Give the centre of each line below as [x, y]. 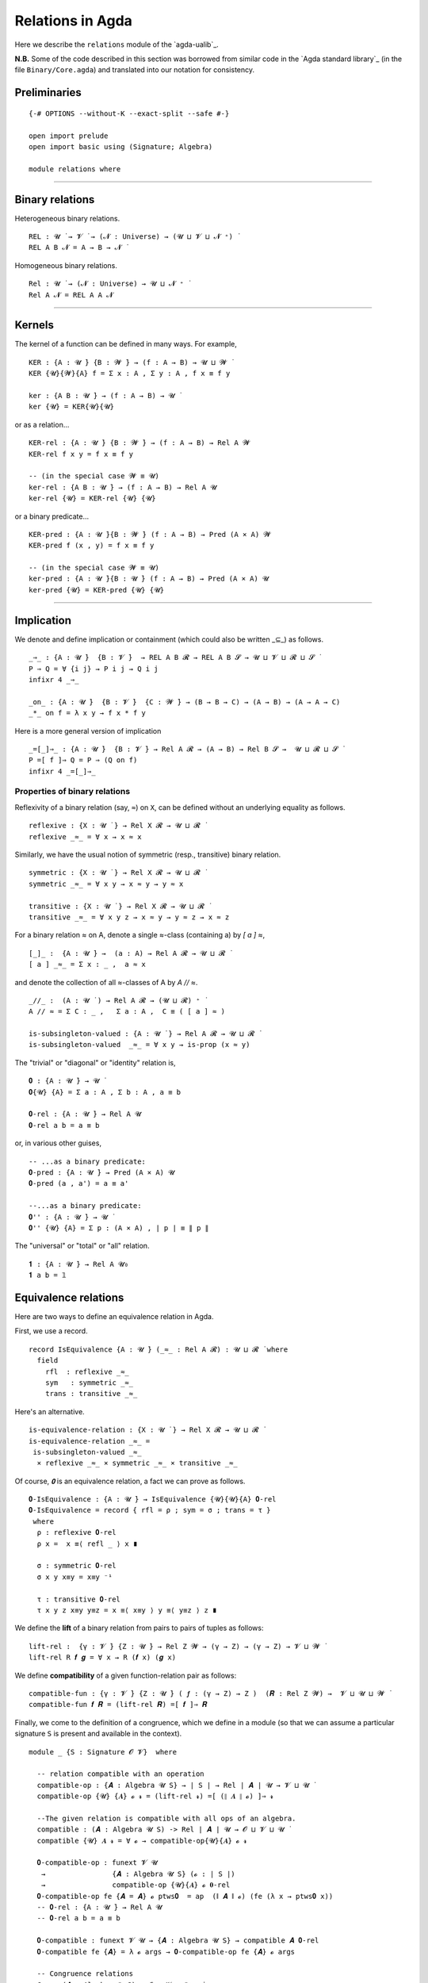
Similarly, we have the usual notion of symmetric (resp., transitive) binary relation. [148, 854]
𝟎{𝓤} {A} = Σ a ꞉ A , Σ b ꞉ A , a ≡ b [105, 1092]
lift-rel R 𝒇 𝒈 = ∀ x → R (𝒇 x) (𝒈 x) [103, 1657]
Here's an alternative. [50, 1411]
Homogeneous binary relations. [66, 265]
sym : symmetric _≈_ [89, 1383]
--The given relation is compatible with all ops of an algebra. [166, 1818]
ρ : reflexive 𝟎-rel [76, 1532]
